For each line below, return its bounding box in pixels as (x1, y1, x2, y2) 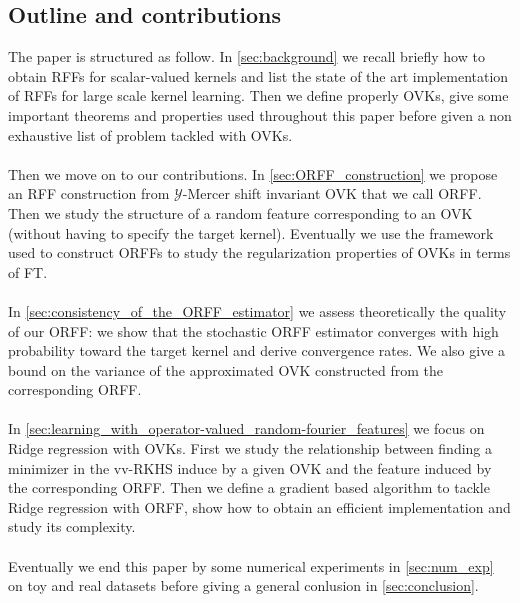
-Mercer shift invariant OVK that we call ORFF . (182, 183, 482, 204)
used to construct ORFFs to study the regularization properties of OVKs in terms (8, 242, 511, 263)
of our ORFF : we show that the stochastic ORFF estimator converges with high (8, 320, 499, 341)
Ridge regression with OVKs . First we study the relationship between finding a (8, 438, 493, 459)
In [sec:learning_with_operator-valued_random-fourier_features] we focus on (8, 418, 485, 439)
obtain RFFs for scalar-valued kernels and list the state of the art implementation (8, 65, 509, 86)
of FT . (8, 261, 48, 282)
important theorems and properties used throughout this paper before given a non (8, 104, 512, 125)
